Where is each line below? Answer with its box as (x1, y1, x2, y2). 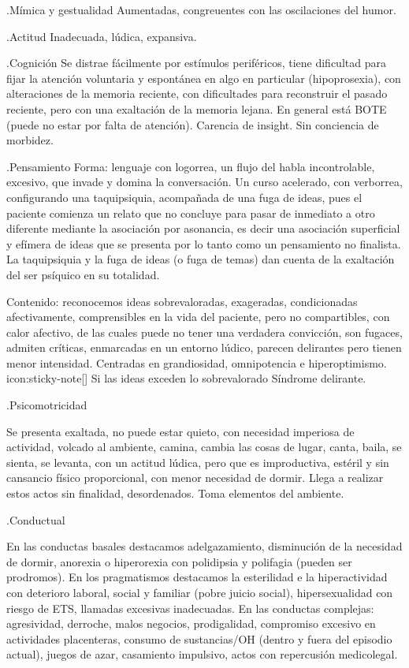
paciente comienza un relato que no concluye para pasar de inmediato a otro (6, 204, 375, 221)
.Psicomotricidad (6, 397, 87, 413)
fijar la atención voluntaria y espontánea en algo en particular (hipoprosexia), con (6, 69, 401, 86)
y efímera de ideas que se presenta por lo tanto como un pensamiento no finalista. (6, 235, 401, 252)
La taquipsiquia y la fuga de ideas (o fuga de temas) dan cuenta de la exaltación (6, 251, 395, 267)
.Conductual (6, 511, 65, 528)
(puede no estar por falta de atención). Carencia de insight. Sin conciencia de (6, 116, 379, 132)
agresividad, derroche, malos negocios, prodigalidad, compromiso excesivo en (6, 615, 376, 632)
